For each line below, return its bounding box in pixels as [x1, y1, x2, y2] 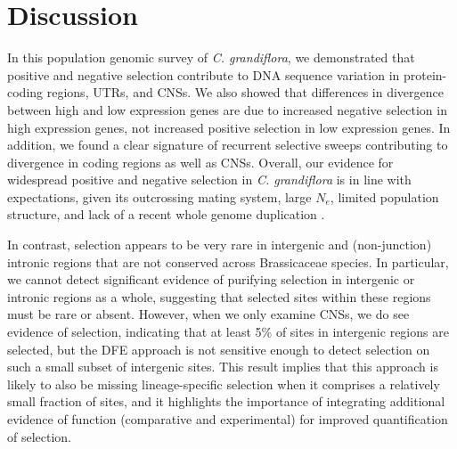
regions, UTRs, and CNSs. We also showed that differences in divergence [46, 83, 444, 102]
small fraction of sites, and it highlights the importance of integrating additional [7, 392, 445, 411]
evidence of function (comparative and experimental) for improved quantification [7, 410, 448, 428]
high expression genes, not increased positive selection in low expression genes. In [7, 118, 451, 136]
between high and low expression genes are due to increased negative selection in [7, 100, 447, 118]
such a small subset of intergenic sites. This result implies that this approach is [7, 357, 438, 376]
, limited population [330, 187, 439, 206]
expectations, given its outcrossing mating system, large [7, 187, 312, 206]
